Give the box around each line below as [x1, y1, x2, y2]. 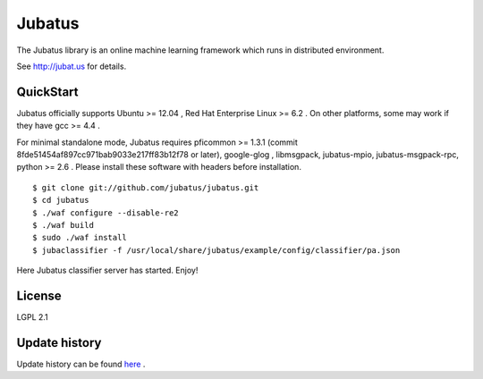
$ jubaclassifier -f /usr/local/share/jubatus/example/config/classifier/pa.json [32, 245, 401, 255]
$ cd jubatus [32, 195, 89, 206]
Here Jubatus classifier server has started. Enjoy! [16, 265, 199, 276]
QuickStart [16, 84, 80, 99]
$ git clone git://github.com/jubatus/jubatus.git [32, 182, 259, 192]
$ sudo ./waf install [32, 232, 127, 243]
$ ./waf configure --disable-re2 [32, 207, 179, 218]
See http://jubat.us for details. [16, 61, 127, 72]
